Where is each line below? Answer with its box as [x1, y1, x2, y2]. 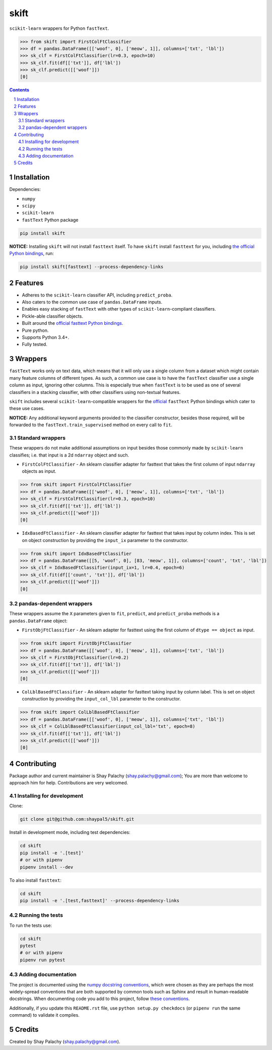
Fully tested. [22, 341, 47, 347]
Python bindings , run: [9, 251, 54, 257]
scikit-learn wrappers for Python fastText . [9, 25, 109, 31]
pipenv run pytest [20, 957, 65, 963]
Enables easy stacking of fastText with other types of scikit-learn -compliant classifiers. [22, 306, 216, 312]
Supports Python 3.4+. [22, 334, 70, 340]
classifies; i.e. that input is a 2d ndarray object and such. [9, 452, 129, 458]
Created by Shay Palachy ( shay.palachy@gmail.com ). [9, 1038, 120, 1044]
